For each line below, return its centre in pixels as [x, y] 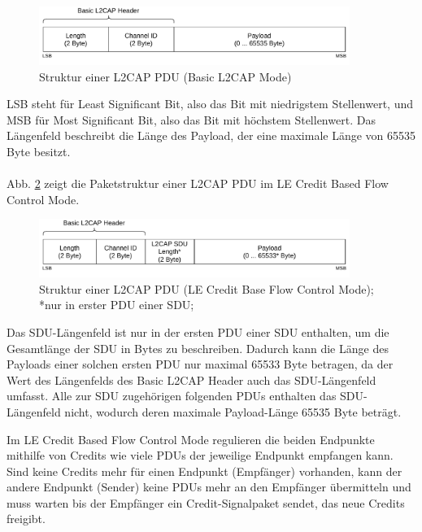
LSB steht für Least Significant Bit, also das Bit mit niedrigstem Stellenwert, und [210, 104]
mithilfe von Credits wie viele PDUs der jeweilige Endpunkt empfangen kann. [200, 455]
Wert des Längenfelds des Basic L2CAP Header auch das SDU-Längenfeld [191, 379]
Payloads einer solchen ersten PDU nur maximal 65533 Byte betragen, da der [200, 364]
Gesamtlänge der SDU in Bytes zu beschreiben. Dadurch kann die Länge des [198, 348]
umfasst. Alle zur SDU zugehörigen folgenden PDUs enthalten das [172, 396]
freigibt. [26, 519]
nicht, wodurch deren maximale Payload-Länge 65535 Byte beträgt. [233, 411]
